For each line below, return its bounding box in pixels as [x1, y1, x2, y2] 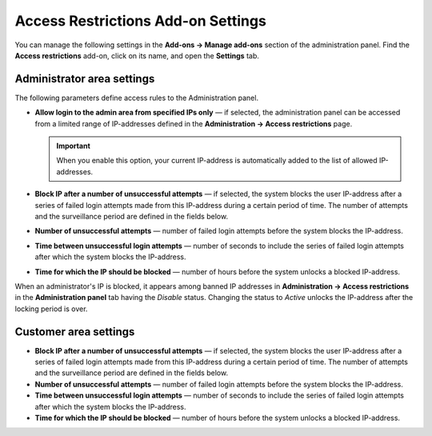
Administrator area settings [14, 72, 155, 86]
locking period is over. [14, 304, 88, 314]
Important [56, 141, 91, 151]
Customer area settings [14, 325, 135, 338]
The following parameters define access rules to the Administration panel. [14, 93, 259, 102]
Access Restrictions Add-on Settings [14, 12, 267, 30]
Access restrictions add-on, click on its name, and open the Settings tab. [14, 50, 259, 60]
